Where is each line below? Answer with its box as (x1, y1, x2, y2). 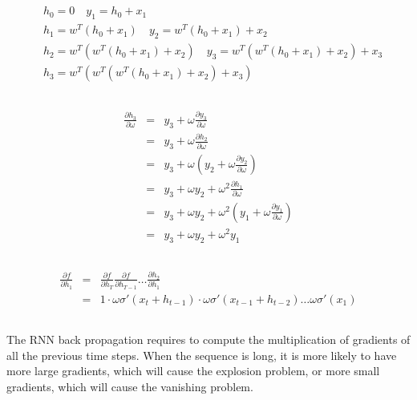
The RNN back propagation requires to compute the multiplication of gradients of (6, 331, 411, 348)
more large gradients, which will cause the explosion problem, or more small (6, 362, 380, 379)
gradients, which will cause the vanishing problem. (6, 378, 253, 394)
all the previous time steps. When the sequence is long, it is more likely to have (6, 346, 397, 363)
